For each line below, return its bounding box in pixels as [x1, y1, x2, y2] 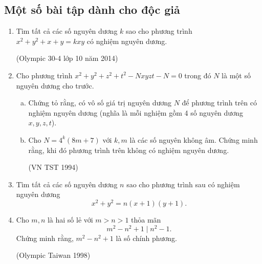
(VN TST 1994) [28, 162, 78, 172]
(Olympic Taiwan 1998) [16, 250, 91, 260]
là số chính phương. [116, 232, 178, 243]
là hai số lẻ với [47, 214, 93, 225]
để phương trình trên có [182, 97, 257, 108]
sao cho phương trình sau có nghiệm [126, 179, 240, 189]
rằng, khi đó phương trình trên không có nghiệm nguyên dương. [28, 144, 229, 155]
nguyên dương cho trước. [16, 80, 94, 91]
